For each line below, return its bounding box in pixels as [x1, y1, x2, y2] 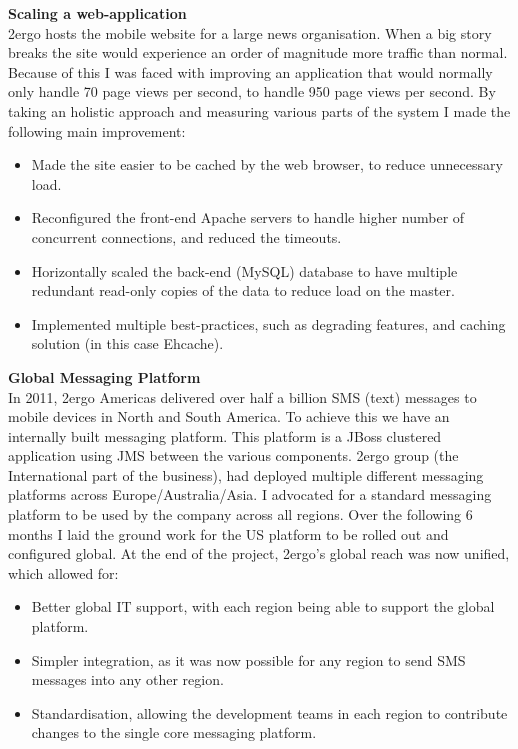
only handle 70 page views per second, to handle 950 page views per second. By [8, 81, 496, 102]
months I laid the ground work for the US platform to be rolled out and [8, 523, 449, 544]
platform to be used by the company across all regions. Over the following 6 [8, 504, 473, 525]
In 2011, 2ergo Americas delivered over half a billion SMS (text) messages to [8, 386, 477, 407]
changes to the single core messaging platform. [31, 722, 317, 743]
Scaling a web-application [8, 3, 187, 23]
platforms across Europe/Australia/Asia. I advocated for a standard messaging [8, 484, 492, 505]
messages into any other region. [31, 669, 224, 690]
